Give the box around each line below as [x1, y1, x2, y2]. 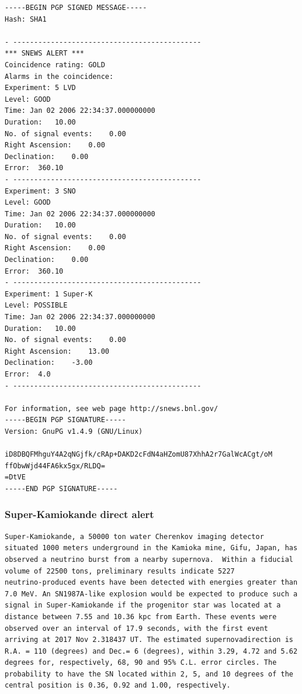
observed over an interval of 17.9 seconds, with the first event [5, 624, 269, 633]
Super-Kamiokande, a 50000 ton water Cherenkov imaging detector [5, 532, 264, 541]
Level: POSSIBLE [5, 301, 68, 310]
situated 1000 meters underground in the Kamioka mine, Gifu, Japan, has [5, 544, 298, 553]
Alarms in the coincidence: [5, 72, 114, 81]
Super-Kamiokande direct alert [5, 507, 154, 522]
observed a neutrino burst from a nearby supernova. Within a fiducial [5, 555, 293, 564]
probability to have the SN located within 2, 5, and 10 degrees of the [5, 669, 293, 678]
